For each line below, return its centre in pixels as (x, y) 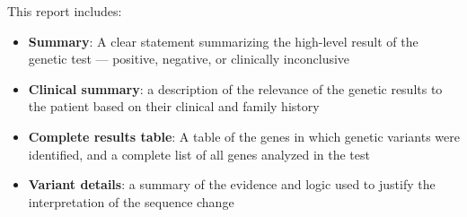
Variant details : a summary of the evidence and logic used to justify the (232, 184)
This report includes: (65, 11)
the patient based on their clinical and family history (174, 106)
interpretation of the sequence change (131, 201)
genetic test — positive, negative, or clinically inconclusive (189, 59)
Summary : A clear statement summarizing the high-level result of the (223, 41)
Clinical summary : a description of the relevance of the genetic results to (235, 88)
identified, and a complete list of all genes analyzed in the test (199, 154)
